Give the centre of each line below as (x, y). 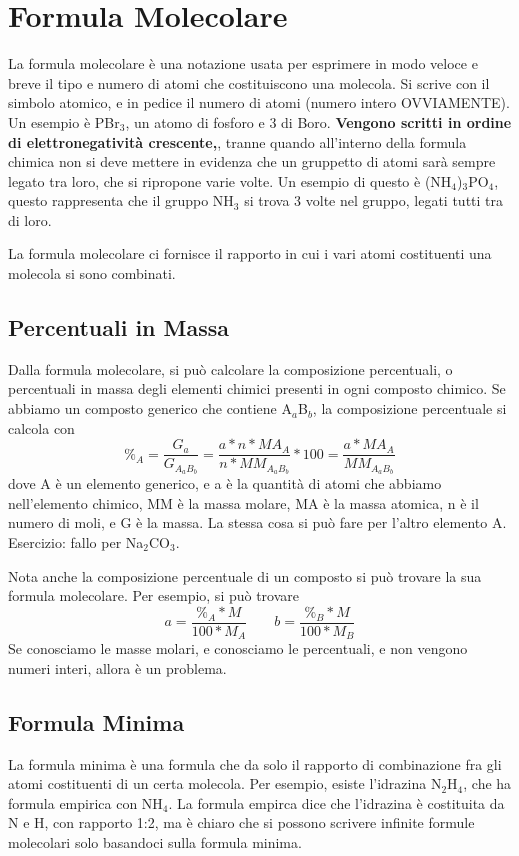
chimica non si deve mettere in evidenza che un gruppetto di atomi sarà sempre (252, 161)
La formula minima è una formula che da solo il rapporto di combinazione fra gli (255, 763)
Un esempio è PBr (64, 121)
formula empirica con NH (85, 802)
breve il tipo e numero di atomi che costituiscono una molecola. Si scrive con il (249, 82)
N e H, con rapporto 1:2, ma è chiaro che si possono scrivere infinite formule (241, 822)
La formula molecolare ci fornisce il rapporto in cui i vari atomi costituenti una (250, 253)
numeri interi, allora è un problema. (117, 667)
